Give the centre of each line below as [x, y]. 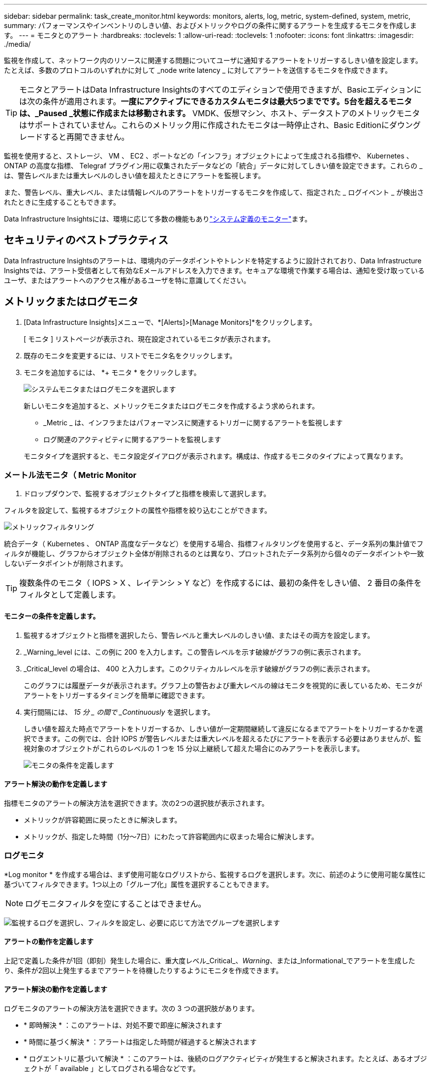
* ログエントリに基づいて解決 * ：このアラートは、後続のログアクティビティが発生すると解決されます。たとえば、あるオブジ [225, 1059]
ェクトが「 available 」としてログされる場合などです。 [112, 1069]
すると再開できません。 [86, 137]
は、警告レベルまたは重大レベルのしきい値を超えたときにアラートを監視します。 [135, 175]
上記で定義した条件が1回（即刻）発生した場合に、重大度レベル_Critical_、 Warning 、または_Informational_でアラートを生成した [210, 960]
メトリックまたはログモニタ [71, 302]
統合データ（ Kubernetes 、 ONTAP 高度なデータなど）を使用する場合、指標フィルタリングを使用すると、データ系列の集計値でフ [214, 544]
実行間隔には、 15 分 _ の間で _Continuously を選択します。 [119, 712]
